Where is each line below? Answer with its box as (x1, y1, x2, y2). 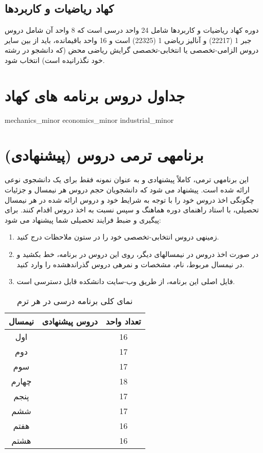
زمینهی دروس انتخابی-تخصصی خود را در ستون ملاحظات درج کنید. (16, 231, 219, 242)
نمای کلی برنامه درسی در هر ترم (17, 294, 133, 307)
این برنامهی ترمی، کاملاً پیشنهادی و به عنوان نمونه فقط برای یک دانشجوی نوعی (5, 174, 249, 185)
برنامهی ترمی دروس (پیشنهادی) (5, 144, 204, 165)
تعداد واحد (105, 315, 141, 327)
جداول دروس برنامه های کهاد (5, 84, 185, 105)
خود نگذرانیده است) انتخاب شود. (5, 54, 105, 65)
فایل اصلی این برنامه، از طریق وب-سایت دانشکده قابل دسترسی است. (16, 276, 235, 287)
